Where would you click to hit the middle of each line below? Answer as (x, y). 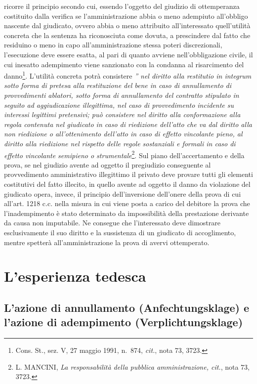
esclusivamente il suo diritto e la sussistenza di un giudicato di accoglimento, (120, 232)
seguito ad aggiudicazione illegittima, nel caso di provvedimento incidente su (119, 105)
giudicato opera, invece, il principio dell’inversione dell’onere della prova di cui (123, 193)
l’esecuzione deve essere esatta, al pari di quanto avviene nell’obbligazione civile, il (128, 54)
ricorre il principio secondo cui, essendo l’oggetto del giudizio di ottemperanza (122, 6)
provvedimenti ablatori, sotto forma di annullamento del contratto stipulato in (122, 95)
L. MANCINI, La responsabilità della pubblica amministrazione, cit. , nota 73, (132, 366)
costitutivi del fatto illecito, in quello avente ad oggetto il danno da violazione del (127, 184)
